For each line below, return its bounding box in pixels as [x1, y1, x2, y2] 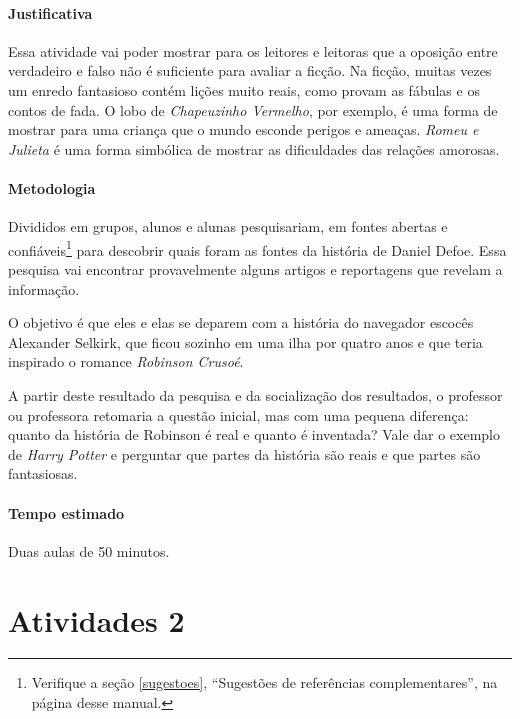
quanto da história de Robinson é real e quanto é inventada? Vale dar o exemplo [8, 424, 501, 445]
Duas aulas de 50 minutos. [8, 540, 170, 561]
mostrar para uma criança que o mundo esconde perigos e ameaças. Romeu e [8, 119, 479, 140]
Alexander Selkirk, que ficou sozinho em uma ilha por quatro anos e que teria [8, 331, 483, 352]
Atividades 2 [8, 599, 185, 640]
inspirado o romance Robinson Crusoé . [8, 351, 244, 372]
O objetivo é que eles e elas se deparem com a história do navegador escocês [8, 312, 474, 333]
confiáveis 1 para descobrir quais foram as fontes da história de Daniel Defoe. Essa [8, 236, 507, 260]
